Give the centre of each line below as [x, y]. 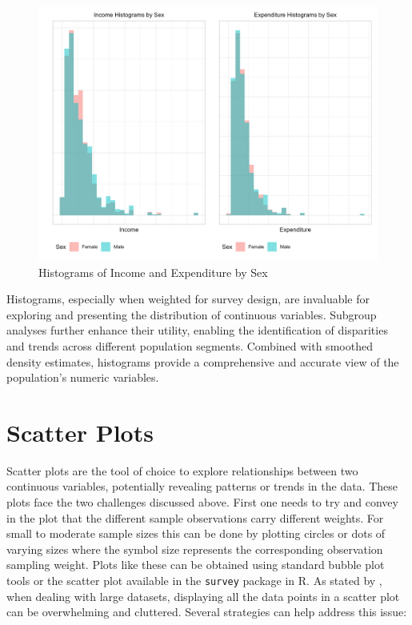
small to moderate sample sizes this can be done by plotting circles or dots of [196, 533]
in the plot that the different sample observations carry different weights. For [195, 517]
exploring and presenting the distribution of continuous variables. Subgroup [192, 314]
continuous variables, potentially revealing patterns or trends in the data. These [202, 486]
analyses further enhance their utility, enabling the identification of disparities [197, 330]
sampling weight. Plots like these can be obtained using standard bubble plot [196, 565]
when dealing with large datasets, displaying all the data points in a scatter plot [203, 596]
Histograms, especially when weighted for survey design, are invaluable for [188, 299]
